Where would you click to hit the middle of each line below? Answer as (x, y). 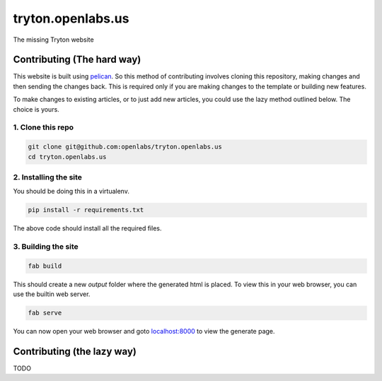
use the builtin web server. (52, 294)
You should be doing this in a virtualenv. (71, 192)
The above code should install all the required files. (87, 228)
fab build (45, 266)
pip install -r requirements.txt (86, 210)
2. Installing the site (48, 177)
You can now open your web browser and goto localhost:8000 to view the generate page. (144, 332)
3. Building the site (46, 247)
